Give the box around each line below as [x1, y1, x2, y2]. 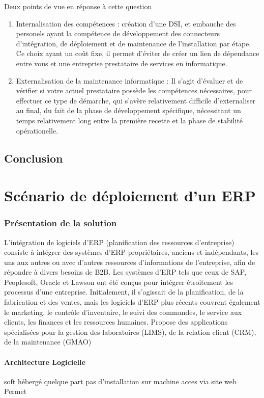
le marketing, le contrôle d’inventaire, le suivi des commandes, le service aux [4, 306, 242, 317]
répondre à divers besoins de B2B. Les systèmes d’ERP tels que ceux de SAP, [4, 267, 247, 277]
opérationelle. [16, 125, 58, 136]
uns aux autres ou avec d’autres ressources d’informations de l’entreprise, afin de [4, 256, 255, 267]
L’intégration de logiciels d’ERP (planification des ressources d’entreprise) [4, 236, 234, 247]
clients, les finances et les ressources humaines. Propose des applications [4, 316, 228, 327]
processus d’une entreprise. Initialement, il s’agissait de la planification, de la [4, 286, 244, 297]
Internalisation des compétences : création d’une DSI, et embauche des [16, 18, 236, 29]
